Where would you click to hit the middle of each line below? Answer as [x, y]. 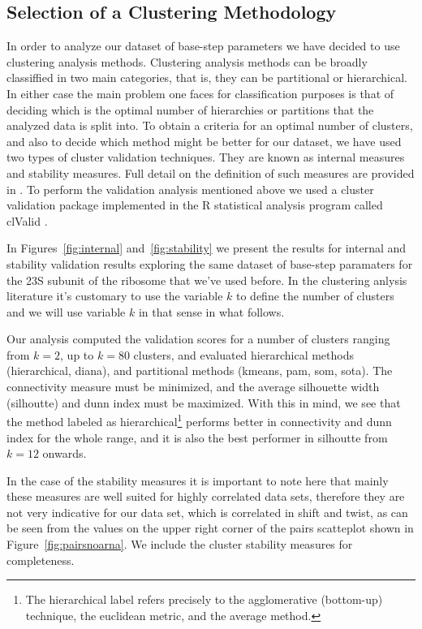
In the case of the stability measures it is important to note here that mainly [198, 480]
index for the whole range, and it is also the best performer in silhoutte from [197, 437]
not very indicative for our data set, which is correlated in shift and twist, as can [207, 512]
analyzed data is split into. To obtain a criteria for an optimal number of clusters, [210, 125]
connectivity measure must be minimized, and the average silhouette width [193, 387]
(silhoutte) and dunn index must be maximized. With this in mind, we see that [204, 402]
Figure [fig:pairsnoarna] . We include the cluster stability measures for [180, 544]
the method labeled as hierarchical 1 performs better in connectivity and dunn [199, 420]
